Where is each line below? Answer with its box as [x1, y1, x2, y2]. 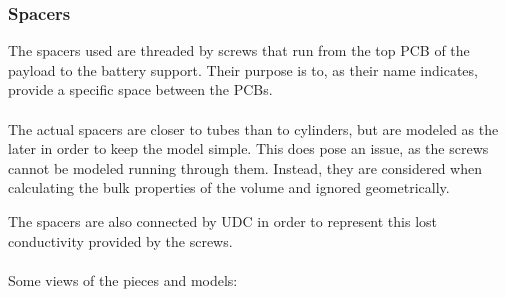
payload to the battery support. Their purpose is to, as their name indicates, [8, 59, 478, 80]
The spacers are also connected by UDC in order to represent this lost [8, 210, 438, 231]
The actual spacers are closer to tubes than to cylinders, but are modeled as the [8, 118, 499, 139]
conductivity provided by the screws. [8, 230, 233, 251]
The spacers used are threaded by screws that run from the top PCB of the [8, 40, 470, 61]
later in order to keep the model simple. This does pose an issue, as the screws [8, 138, 489, 159]
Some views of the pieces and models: [8, 269, 238, 290]
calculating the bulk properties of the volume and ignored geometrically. [8, 177, 450, 198]
